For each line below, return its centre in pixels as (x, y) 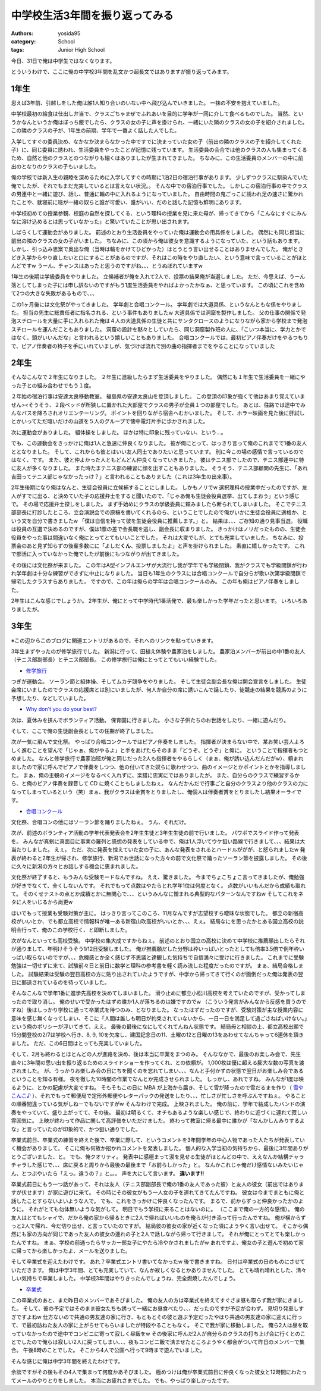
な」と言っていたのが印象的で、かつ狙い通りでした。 (76, 1129)
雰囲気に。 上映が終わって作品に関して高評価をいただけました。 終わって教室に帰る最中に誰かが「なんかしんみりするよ (158, 1121)
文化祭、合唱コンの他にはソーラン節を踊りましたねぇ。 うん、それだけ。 (100, 822)
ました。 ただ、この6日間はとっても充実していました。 (78, 1043)
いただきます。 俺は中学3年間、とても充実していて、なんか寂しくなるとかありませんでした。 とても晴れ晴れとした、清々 (159, 1270)
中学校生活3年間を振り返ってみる (92, 15)
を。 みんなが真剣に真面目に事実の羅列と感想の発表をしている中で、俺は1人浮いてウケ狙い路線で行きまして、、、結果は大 (158, 841)
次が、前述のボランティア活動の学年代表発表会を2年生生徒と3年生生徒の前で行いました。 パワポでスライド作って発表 (155, 833)
